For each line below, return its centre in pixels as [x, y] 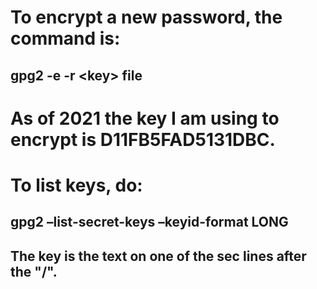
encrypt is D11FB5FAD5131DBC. [143, 139]
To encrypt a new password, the [146, 17]
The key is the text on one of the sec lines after [158, 256]
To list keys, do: [76, 185]
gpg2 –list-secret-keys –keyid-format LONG [149, 222]
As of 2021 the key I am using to [145, 118]
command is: [65, 38]
